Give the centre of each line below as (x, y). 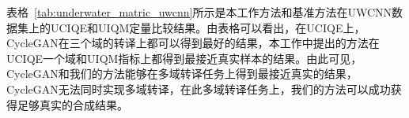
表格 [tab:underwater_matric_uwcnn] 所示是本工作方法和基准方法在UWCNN (199, 12)
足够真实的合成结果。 (72, 104)
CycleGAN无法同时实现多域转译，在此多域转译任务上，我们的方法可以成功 (199, 88)
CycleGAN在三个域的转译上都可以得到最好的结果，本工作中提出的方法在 (193, 43)
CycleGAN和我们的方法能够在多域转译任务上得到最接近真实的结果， (182, 74)
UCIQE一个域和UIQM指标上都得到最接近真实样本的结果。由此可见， (184, 58)
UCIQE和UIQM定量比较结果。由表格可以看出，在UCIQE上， (208, 27)
